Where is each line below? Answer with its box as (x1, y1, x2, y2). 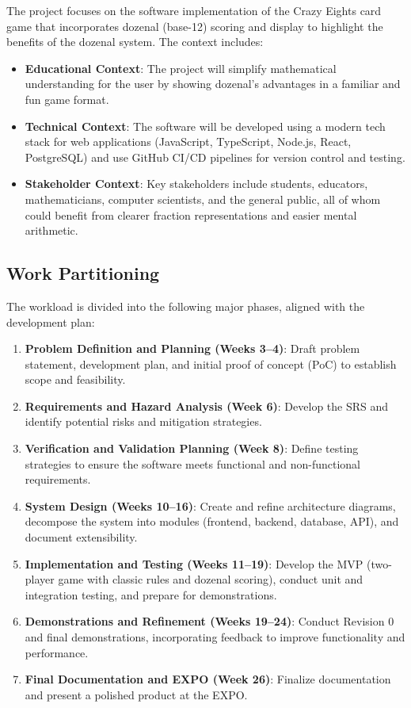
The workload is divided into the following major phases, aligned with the (6, 297, 365, 314)
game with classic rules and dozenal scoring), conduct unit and (58, 571, 363, 587)
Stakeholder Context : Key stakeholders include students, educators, (25, 175, 368, 192)
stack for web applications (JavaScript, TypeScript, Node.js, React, (25, 133, 352, 150)
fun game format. (25, 90, 109, 107)
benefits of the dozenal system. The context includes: (6, 33, 264, 50)
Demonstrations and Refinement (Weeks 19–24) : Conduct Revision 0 (25, 613, 394, 630)
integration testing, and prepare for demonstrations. (25, 586, 277, 603)
